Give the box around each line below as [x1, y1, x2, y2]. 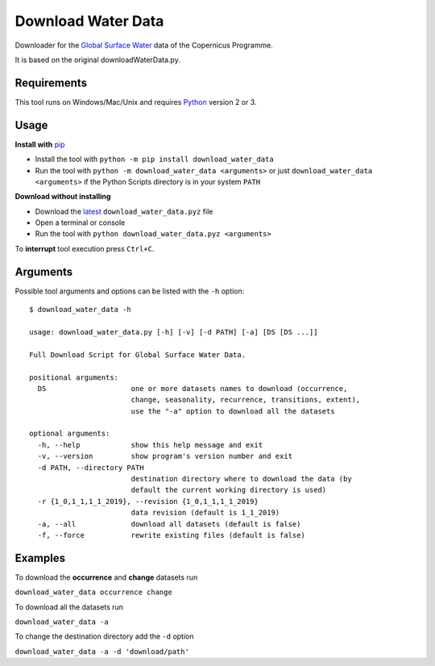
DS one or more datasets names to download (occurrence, [37, 384, 348, 393]
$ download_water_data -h [29, 305, 132, 314]
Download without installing [14, 192, 111, 202]
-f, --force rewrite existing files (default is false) [37, 531, 305, 539]
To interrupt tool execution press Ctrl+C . [14, 244, 155, 253]
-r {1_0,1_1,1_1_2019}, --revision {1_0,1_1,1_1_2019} [37, 497, 259, 506]
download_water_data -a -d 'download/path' [14, 647, 189, 656]
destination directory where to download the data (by [130, 474, 352, 484]
